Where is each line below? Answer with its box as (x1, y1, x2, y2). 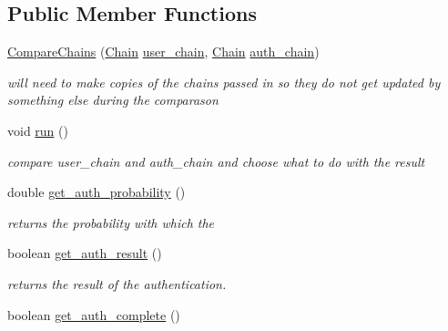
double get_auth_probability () (7, 182, 186, 202)
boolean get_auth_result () (7, 243, 162, 263)
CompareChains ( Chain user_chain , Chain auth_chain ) (7, 42, 320, 61)
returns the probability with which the (7, 212, 215, 232)
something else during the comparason (7, 90, 219, 109)
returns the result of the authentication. (7, 274, 227, 293)
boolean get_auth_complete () (7, 305, 180, 324)
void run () (7, 120, 68, 140)
